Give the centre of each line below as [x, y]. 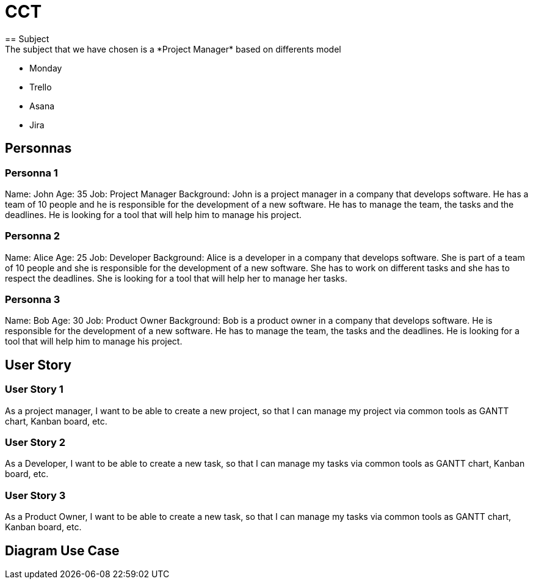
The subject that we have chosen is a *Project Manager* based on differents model [173, 49]
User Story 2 [35, 443]
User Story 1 [34, 389]
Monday [46, 68]
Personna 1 [31, 173]
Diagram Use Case [62, 550]
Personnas [38, 148]
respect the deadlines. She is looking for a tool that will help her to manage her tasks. [176, 278]
